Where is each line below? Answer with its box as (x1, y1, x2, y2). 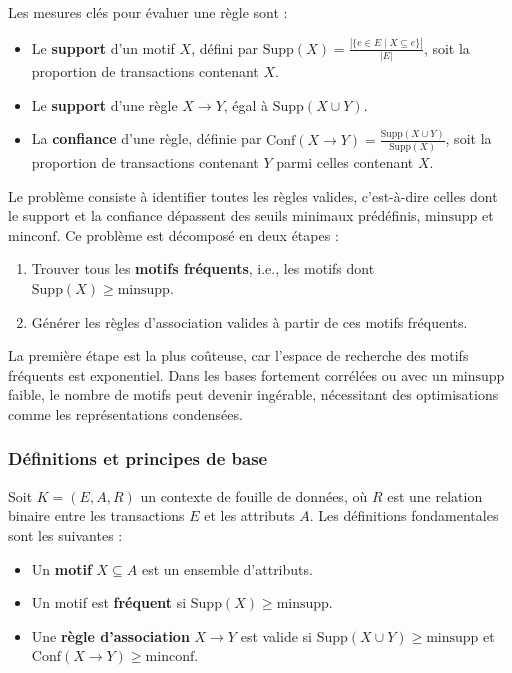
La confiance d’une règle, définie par (31, 128, 262, 149)
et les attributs (204, 505, 295, 526)
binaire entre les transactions (8, 505, 185, 526)
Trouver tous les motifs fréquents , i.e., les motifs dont (31, 258, 375, 279)
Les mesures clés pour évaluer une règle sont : (8, 2, 288, 22)
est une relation (387, 485, 483, 506)
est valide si (240, 625, 312, 646)
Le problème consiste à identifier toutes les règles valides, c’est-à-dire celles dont (8, 185, 498, 206)
